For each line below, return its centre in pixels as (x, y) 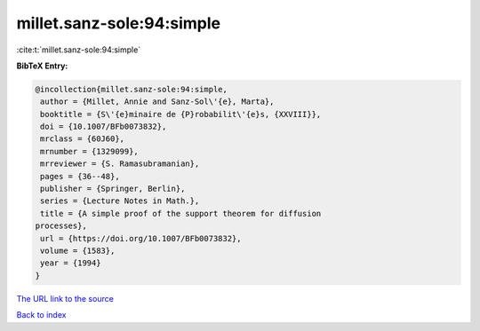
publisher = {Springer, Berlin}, (113, 189)
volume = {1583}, (78, 251)
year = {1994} (71, 263)
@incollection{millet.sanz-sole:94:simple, (132, 89)
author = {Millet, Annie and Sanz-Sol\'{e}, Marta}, (157, 102)
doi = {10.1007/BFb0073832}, (104, 127)
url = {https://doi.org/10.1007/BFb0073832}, (141, 238)
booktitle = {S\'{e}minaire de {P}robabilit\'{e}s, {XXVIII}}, (181, 114)
